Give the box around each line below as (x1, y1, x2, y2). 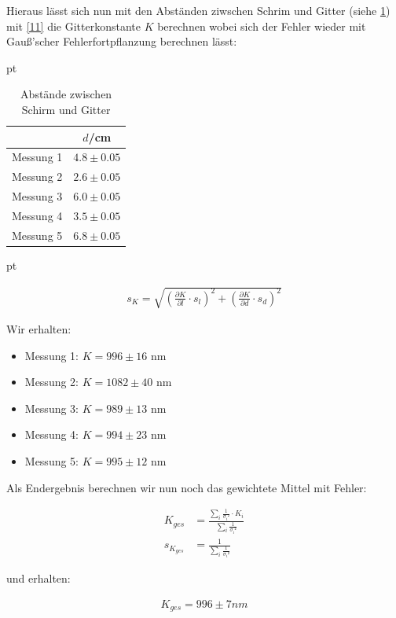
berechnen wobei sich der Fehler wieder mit (157, 17, 366, 34)
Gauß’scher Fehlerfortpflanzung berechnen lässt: (6, 33, 237, 50)
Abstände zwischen (20, 86, 112, 102)
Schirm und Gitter (21, 101, 111, 117)
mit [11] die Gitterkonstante (6, 17, 141, 34)
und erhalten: (6, 570, 71, 587)
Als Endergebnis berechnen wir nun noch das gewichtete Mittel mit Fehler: (6, 479, 367, 495)
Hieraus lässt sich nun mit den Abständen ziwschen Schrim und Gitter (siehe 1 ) (6, 2, 390, 18)
